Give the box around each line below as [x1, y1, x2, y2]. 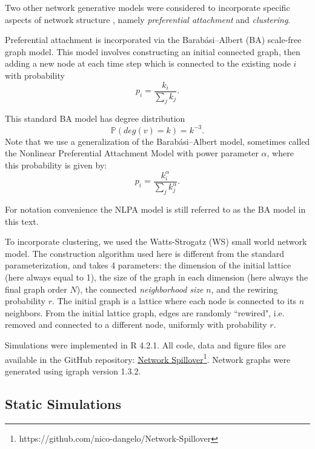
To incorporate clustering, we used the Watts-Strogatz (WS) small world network [5, 235, 307, 248]
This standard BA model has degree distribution [5, 112, 185, 125]
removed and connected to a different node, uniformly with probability [5, 318, 267, 331]
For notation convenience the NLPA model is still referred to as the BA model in [5, 203, 306, 215]
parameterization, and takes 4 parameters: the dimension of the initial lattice [5, 259, 291, 271]
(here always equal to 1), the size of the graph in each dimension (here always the [5, 270, 308, 283]
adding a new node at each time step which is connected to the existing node [5, 57, 291, 70]
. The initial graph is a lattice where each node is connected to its [51, 294, 297, 307]
